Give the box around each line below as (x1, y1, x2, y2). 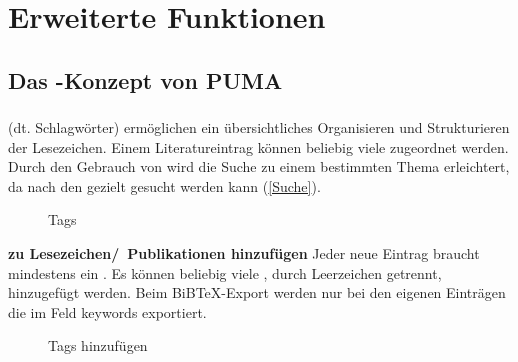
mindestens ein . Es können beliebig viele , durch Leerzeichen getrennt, (8, 262, 442, 283)
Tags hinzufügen (48, 335, 148, 356)
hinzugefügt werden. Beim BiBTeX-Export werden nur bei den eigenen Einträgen (8, 282, 506, 303)
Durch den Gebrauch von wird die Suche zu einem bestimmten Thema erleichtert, (8, 156, 510, 177)
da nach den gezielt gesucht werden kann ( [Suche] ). (8, 175, 321, 196)
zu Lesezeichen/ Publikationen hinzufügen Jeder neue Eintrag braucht (8, 243, 480, 264)
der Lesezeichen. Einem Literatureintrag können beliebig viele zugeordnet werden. (8, 136, 509, 157)
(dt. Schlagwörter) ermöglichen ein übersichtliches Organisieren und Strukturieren (8, 117, 510, 138)
